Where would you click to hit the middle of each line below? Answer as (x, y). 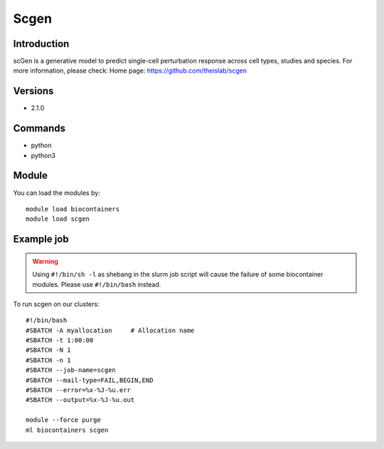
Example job (41, 239)
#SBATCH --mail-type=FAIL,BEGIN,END (90, 380)
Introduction (41, 44)
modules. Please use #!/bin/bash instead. (97, 284)
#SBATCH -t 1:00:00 (60, 340)
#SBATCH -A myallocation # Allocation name (110, 330)
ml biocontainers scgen (67, 430)
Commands (39, 128)
